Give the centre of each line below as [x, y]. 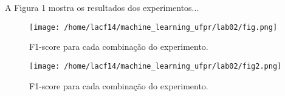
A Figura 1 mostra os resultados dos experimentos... [102, 7]
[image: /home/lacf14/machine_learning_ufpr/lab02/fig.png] [153, 27]
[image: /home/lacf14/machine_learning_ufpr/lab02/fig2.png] [156, 66]
